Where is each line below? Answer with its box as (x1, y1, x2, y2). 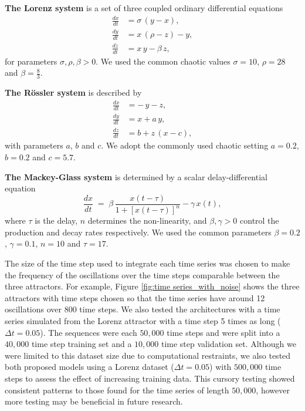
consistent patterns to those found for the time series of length (5, 383, 229, 396)
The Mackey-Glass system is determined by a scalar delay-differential (5, 170, 267, 183)
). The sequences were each (40, 326, 137, 338)
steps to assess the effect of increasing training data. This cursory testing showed (5, 372, 295, 384)
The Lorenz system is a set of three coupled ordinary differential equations (5, 2, 283, 14)
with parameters (5, 139, 63, 151)
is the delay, (35, 214, 78, 227)
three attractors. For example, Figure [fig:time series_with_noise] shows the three (5, 280, 300, 292)
